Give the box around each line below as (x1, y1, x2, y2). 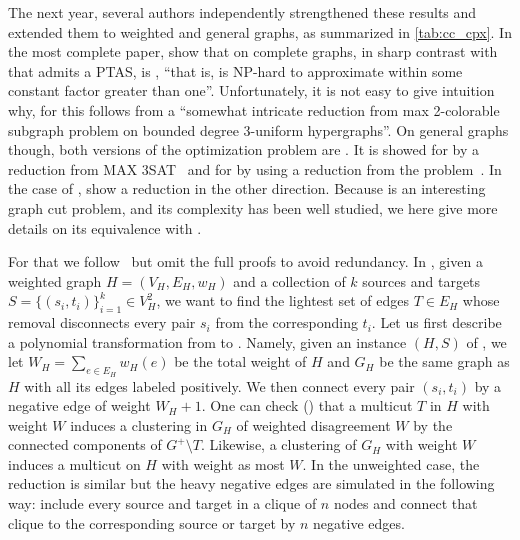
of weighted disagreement (236, 414, 391, 435)
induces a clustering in (70, 414, 208, 435)
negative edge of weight (8, 395, 151, 416)
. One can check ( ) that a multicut (201, 395, 413, 416)
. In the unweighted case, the (302, 453, 480, 474)
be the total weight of (174, 351, 307, 372)
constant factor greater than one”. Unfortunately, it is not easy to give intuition (8, 80, 495, 101)
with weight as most (161, 453, 285, 474)
